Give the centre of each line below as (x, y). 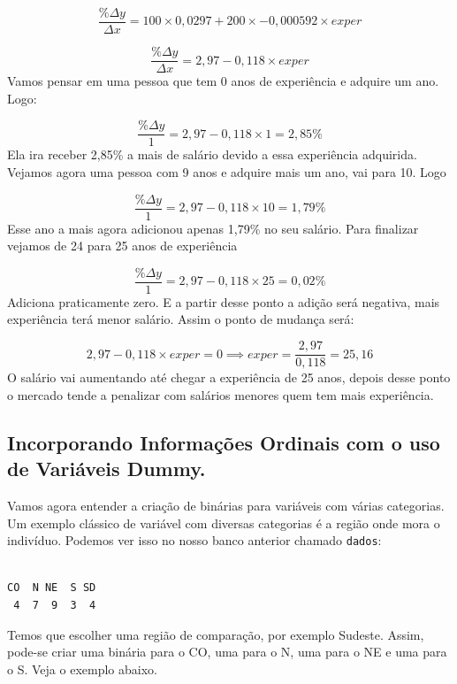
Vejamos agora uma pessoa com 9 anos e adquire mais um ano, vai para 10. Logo (227, 171)
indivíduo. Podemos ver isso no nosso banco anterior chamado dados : (194, 540)
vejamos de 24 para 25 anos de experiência (122, 246)
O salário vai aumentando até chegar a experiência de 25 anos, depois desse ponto (229, 377)
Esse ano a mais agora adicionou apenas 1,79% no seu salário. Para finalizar (213, 228)
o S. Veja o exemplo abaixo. (82, 669)
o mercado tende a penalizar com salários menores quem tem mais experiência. (221, 394)
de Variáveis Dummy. (107, 469)
